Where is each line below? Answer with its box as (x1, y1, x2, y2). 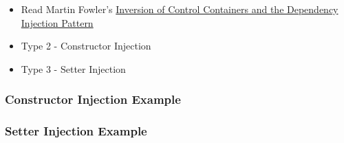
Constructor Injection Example (5, 91, 181, 108)
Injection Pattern (21, 15, 94, 30)
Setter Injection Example (5, 122, 147, 140)
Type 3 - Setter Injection (21, 61, 126, 76)
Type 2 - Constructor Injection (21, 38, 151, 53)
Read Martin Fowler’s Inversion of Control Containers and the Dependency (21, 2, 338, 16)
